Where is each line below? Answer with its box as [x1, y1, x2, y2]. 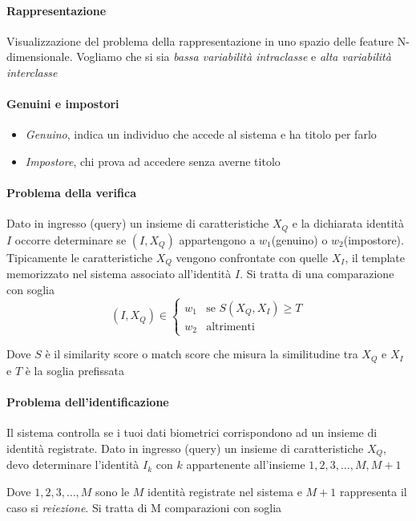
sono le [95, 483, 130, 499]
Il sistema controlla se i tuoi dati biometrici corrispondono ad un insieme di [6, 424, 378, 441]
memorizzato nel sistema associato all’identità [6, 265, 232, 282]
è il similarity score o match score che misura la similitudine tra [45, 345, 358, 362]
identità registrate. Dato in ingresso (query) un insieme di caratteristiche [6, 439, 364, 456]
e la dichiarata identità [292, 215, 405, 232]
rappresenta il [339, 483, 407, 499]
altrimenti [206, 321, 255, 333]
